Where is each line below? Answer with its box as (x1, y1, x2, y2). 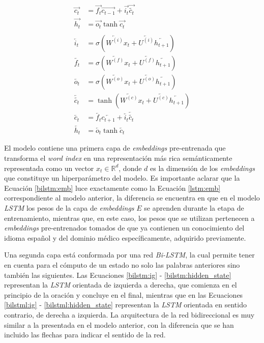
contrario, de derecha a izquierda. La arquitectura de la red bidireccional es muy (4, 309, 255, 320)
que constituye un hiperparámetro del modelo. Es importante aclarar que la (4, 173, 240, 183)
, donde (119, 162, 142, 173)
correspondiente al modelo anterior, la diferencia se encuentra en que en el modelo (4, 192, 260, 203)
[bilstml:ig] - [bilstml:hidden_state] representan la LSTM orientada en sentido (4, 299, 247, 310)
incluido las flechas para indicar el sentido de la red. (4, 329, 166, 340)
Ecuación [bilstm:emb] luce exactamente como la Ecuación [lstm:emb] (4, 182, 221, 193)
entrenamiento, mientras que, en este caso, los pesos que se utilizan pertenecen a (4, 212, 255, 223)
